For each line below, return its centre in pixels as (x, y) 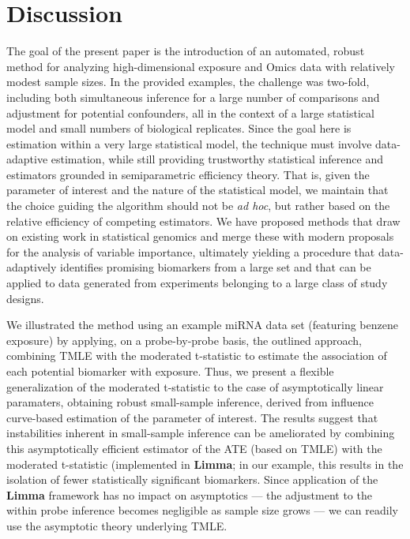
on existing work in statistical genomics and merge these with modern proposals (200, 236)
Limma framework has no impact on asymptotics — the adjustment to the (189, 494)
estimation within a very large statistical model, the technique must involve (189, 143)
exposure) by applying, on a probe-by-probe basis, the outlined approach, (184, 340)
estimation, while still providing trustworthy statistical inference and (217, 159)
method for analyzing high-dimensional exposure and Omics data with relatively (201, 66)
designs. (25, 298)
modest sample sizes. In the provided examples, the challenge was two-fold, (188, 82)
